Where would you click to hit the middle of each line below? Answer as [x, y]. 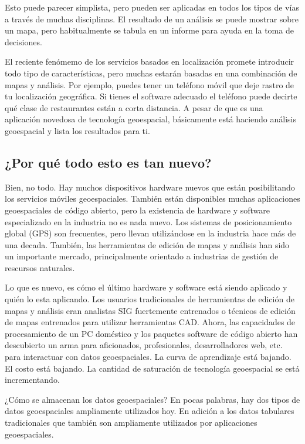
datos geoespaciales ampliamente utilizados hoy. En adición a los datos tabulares [150, 411]
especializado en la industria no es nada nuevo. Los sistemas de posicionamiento [148, 221]
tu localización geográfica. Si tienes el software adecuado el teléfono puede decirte [151, 96]
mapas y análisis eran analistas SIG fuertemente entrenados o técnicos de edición [150, 310]
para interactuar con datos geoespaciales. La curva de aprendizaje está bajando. [148, 357]
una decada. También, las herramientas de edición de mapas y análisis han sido [147, 244]
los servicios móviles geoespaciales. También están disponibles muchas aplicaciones [152, 198]
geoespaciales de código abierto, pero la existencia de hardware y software [137, 210]
